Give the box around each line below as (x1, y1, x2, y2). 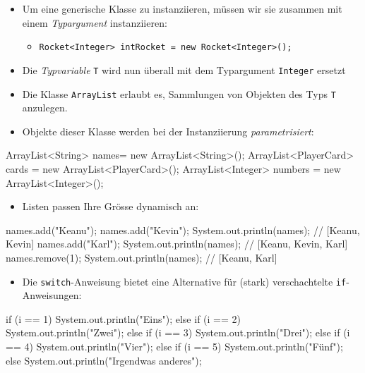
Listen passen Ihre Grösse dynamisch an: (22, 199, 199, 214)
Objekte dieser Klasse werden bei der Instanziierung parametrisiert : (22, 123, 314, 138)
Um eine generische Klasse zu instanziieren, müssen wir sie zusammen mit (22, 1, 342, 16)
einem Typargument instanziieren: (22, 15, 167, 30)
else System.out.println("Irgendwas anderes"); (6, 353, 202, 367)
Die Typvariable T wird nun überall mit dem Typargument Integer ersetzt (22, 62, 346, 77)
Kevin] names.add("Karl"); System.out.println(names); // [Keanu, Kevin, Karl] (6, 236, 348, 251)
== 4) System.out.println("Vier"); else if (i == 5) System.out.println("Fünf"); (6, 338, 343, 353)
